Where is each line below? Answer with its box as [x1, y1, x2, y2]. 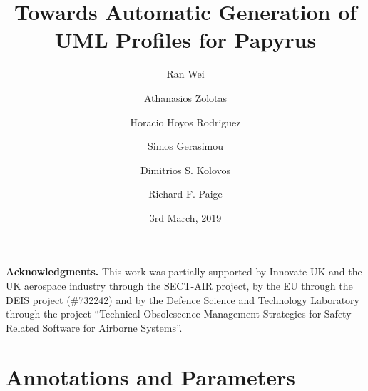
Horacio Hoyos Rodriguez [130, 114, 241, 129]
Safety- [324, 306, 355, 321]
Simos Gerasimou [147, 138, 224, 153]
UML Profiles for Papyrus [54, 25, 317, 54]
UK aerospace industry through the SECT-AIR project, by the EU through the [6, 278, 353, 293]
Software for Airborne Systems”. [42, 320, 183, 335]
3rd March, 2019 [149, 210, 222, 225]
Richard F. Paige [148, 186, 223, 201]
